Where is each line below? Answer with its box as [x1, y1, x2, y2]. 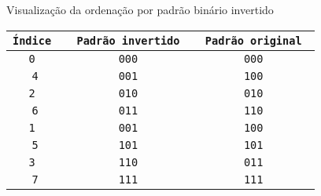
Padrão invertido [76, 34, 180, 47]
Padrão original [205, 34, 302, 47]
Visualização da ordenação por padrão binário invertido [6, 2, 274, 17]
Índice [13, 34, 52, 47]
